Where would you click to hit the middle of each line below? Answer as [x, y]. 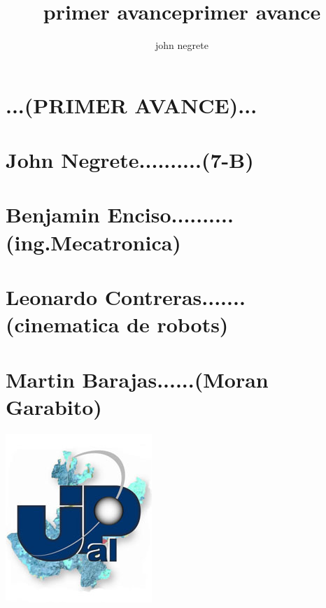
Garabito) [54, 406]
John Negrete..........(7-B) [130, 160]
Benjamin [53, 214]
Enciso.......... [170, 214]
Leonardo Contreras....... [126, 297]
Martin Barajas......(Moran [137, 379]
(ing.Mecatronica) [93, 242]
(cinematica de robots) [117, 324]
